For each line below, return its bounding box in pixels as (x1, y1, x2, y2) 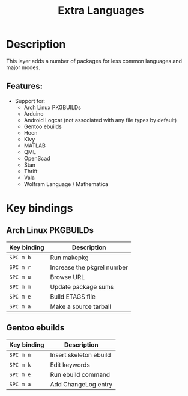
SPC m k (9, 361, 31, 368)
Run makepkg (50, 253, 89, 262)
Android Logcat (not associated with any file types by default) (23, 116, 177, 123)
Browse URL (50, 273, 85, 281)
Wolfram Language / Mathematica (23, 180, 109, 187)
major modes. (6, 64, 40, 71)
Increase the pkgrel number (50, 263, 128, 271)
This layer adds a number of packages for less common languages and (6, 57, 182, 64)
